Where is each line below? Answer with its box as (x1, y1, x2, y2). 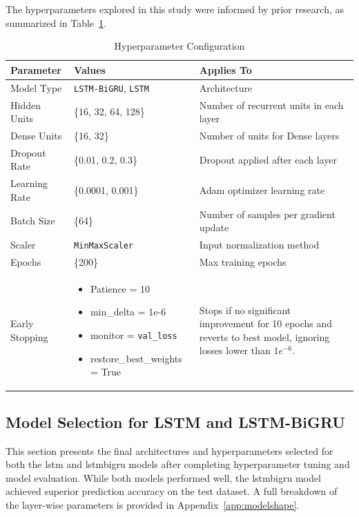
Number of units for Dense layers (199, 128, 340, 142)
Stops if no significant (199, 302, 291, 317)
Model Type (10, 80, 62, 95)
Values (74, 62, 106, 77)
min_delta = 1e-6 (90, 304, 166, 319)
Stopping (10, 329, 48, 344)
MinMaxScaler (74, 241, 134, 251)
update (199, 220, 229, 235)
